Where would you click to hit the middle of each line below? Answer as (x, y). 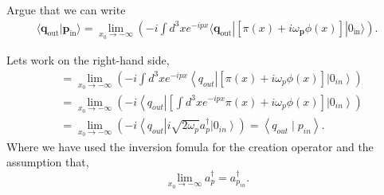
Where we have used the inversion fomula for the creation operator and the (190, 146)
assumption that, (48, 162)
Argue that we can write (66, 10)
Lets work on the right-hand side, (88, 60)
